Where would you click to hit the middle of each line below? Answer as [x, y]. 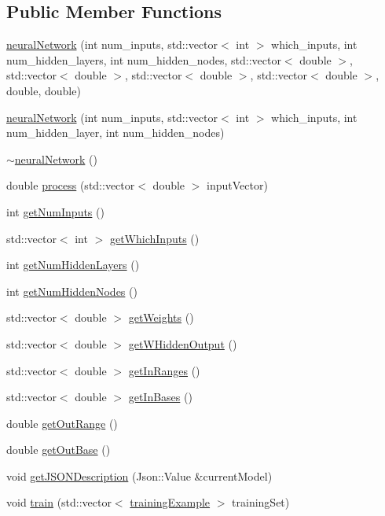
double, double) [44, 90]
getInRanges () [164, 370]
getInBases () [160, 397]
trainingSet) [261, 502]
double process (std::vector [71, 185]
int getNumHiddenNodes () [72, 291]
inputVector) [237, 185]
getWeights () [161, 317]
